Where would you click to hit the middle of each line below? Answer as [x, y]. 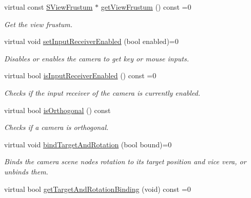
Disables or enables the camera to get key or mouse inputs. [97, 58]
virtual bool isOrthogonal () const [57, 110]
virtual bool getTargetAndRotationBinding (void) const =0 [98, 189]
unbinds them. [26, 171]
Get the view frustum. [38, 24]
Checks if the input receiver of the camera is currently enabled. [102, 92]
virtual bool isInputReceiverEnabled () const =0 [80, 75]
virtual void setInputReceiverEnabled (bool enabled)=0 [91, 41]
